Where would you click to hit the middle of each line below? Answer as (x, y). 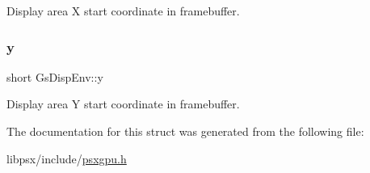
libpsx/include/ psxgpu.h (67, 158)
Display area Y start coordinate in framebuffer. (123, 104)
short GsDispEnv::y (55, 76)
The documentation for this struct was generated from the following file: (185, 131)
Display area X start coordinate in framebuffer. (123, 11)
